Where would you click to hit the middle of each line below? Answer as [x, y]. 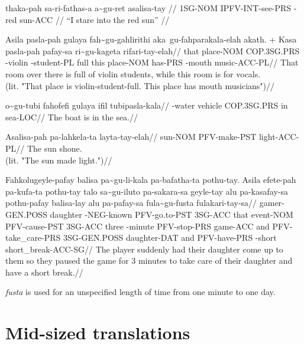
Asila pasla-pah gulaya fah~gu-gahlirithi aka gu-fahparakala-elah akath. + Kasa [151, 39]
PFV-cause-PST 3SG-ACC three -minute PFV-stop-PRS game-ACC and [138, 226]
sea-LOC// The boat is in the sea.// [72, 117]
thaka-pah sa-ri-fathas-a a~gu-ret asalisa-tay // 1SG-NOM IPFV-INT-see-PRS [148, 8]
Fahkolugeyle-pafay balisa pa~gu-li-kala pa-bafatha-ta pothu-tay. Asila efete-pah [151, 180]
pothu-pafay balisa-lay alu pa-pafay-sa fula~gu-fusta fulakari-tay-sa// [131, 203]
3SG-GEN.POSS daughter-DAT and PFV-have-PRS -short [170, 237]
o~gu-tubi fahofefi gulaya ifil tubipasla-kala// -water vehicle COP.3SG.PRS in [147, 105]
